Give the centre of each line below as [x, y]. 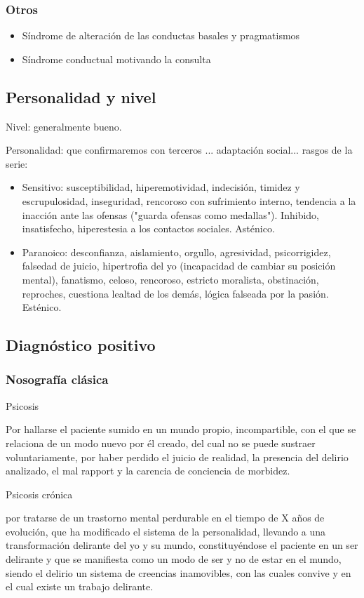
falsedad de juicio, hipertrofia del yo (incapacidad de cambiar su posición [179, 266]
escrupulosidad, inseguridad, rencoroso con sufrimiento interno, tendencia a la [189, 200]
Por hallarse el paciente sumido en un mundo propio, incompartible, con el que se [181, 429]
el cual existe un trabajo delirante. [80, 586]
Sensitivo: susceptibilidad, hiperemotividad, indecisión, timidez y [161, 187]
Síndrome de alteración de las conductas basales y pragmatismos [161, 35]
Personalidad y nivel [81, 97]
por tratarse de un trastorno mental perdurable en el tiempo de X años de [165, 518]
